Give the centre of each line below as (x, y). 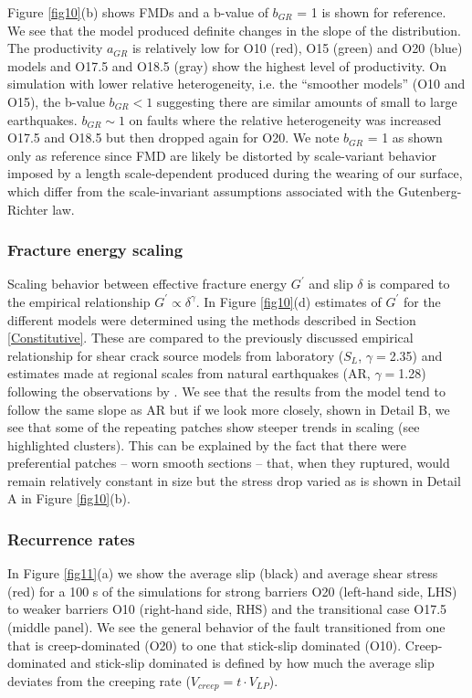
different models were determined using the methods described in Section (212, 319)
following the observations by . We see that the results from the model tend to (226, 391)
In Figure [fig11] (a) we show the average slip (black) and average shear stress (223, 573)
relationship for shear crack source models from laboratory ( (176, 355)
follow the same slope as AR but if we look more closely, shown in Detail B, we (229, 409)
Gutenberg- (430, 190)
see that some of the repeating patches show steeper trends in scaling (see (214, 427)
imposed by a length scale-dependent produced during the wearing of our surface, (235, 173)
